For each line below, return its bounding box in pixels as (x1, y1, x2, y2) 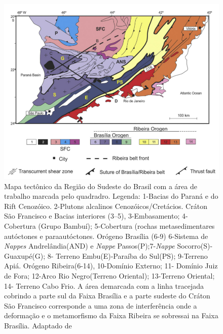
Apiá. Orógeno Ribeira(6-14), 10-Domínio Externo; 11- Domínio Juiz (4, 260, 218, 271)
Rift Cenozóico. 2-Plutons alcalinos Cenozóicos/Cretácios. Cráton (4, 200, 207, 211)
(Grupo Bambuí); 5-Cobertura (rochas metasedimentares (38, 220, 215, 231)
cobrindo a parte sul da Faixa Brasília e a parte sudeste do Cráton (4, 290, 210, 301)
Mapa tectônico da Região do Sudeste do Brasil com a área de (4, 180, 197, 191)
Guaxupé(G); (4, 250, 46, 261)
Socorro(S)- (177, 240, 213, 251)
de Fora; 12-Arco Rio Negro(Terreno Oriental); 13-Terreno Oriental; (4, 270, 215, 281)
